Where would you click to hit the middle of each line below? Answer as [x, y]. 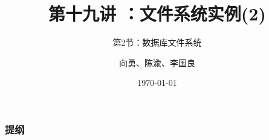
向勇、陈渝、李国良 [157, 62]
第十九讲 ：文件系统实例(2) [157, 14]
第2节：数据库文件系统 [157, 42]
